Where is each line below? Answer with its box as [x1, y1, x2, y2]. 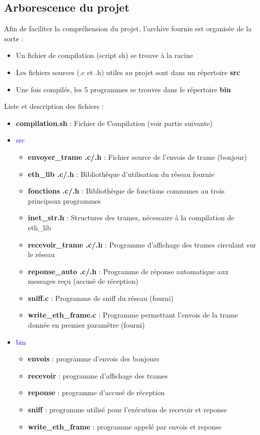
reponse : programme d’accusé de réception [28, 387, 165, 398]
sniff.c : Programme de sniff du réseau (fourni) [28, 292, 174, 303]
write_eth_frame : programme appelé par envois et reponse [28, 421, 222, 431]
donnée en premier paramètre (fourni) [28, 320, 145, 330]
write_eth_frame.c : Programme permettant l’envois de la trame [28, 309, 238, 320]
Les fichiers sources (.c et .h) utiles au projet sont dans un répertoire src [16, 67, 240, 77]
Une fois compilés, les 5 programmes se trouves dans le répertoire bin [16, 84, 231, 94]
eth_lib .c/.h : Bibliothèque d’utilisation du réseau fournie [28, 168, 215, 179]
